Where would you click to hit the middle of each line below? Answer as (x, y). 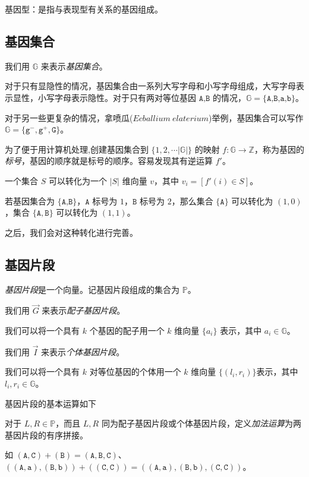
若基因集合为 (30, 200)
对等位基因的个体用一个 (135, 372)
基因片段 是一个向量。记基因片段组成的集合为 (92, 289)
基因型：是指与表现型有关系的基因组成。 (84, 9)
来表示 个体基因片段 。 (83, 351)
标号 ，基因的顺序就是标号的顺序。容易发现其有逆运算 (109, 161)
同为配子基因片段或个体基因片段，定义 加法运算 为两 (201, 423)
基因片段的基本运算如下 (51, 403)
